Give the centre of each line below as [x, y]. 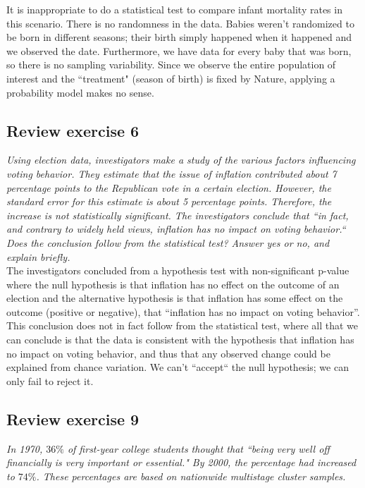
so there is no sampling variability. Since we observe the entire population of [171, 65]
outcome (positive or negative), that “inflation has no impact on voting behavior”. [183, 311]
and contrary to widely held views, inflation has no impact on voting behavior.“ [176, 229]
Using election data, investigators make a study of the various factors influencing [181, 160]
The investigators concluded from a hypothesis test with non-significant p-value [178, 270]
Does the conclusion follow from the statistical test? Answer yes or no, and [168, 242]
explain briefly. [38, 256]
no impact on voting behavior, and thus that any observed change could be [168, 353]
